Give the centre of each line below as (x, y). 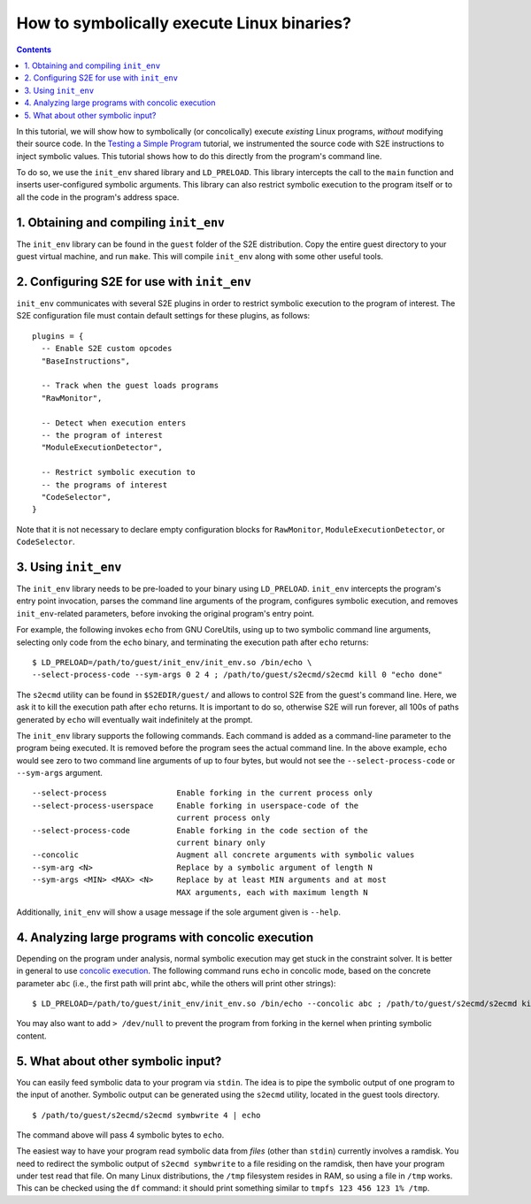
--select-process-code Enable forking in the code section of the (200, 830)
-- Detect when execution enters (114, 423)
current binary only (221, 843)
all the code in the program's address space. (98, 197)
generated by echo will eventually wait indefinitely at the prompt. (135, 719)
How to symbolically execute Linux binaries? (184, 23)
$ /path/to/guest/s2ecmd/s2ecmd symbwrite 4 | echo (146, 1115)
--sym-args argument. (60, 773)
